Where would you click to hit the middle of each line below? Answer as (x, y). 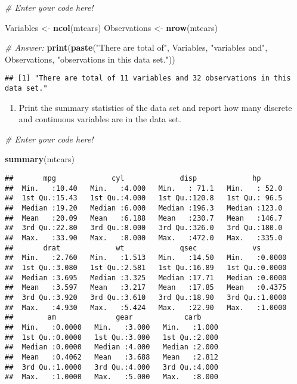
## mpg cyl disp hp (133, 179)
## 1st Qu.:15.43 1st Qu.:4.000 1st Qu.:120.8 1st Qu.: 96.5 (144, 198)
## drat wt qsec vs (133, 248)
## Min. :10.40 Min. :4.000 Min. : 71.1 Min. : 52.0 (144, 188)
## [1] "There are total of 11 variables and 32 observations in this (148, 78)
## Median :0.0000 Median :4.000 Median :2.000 (112, 347)
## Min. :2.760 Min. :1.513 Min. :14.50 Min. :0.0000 (146, 258)
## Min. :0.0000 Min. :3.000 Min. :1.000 (112, 327)
